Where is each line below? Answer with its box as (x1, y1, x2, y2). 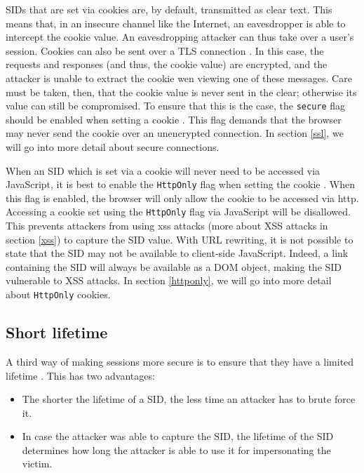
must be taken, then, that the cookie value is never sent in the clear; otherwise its (6, 84, 357, 99)
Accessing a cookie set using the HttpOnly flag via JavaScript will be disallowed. (6, 204, 351, 219)
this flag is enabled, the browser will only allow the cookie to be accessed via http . (6, 190, 359, 205)
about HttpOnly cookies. (6, 287, 111, 302)
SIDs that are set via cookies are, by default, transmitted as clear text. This (6, 2, 332, 16)
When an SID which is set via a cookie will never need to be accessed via (6, 163, 321, 178)
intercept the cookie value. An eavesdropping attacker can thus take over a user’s (6, 29, 354, 44)
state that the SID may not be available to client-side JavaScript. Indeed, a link (6, 246, 349, 260)
